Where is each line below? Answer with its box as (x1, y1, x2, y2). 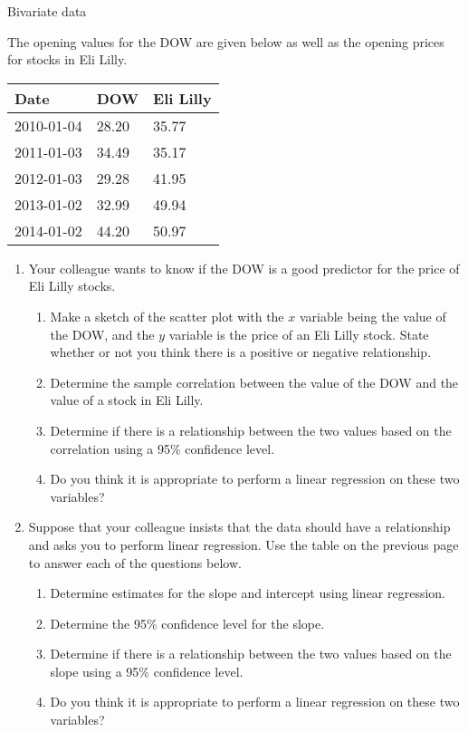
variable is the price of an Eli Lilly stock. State (168, 324, 429, 343)
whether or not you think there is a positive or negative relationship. (50, 342, 432, 361)
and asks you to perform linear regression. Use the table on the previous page (28, 535, 459, 554)
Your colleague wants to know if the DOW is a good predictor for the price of (28, 258, 460, 277)
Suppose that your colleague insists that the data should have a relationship (28, 517, 451, 536)
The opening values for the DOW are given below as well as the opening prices (7, 32, 444, 51)
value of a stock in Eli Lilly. (50, 390, 204, 409)
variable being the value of (299, 306, 446, 325)
